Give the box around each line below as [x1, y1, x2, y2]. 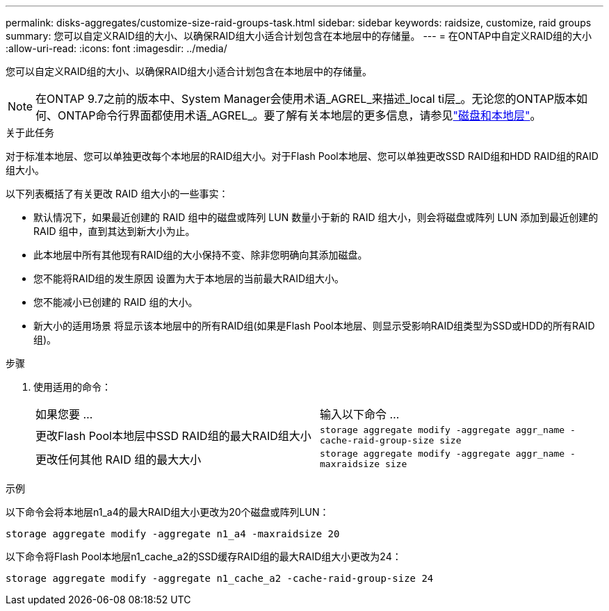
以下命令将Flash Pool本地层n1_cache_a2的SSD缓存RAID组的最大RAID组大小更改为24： [6, 551, 402, 562]
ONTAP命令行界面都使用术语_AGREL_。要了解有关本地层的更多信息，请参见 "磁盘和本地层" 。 [58, 108, 542, 122]
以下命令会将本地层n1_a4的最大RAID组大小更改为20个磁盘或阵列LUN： [6, 506, 330, 518]
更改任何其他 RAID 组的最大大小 [35, 453, 202, 466]
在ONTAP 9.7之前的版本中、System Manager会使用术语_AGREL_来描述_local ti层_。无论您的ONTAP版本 [35, 92, 577, 106]
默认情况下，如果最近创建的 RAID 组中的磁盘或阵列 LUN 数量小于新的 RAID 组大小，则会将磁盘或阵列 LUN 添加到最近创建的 [33, 211, 599, 223]
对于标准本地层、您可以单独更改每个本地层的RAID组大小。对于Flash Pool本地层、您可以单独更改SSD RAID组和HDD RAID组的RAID [6, 150, 599, 162]
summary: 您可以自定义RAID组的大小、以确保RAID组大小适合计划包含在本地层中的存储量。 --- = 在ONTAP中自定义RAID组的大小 [6, 30, 592, 42]
